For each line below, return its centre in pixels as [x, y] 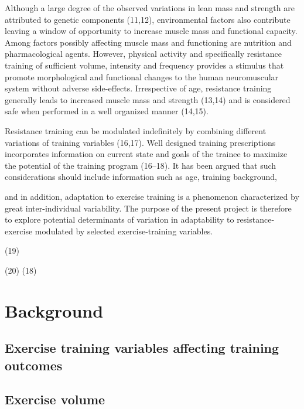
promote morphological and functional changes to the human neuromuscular [142, 76]
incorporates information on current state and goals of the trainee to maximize [146, 154]
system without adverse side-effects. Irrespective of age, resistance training [138, 88]
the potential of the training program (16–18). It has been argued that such [141, 165]
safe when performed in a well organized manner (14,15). [107, 111]
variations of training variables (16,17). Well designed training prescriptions [140, 142]
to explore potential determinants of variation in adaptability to [119, 219]
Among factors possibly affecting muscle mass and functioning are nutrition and [148, 42]
